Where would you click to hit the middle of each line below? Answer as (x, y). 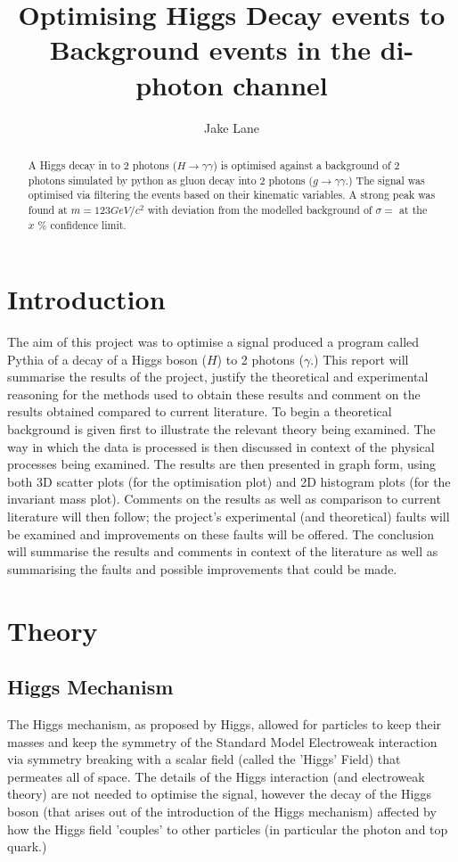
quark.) (27, 846)
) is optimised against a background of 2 (307, 164)
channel (280, 84)
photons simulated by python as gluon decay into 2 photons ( (171, 180)
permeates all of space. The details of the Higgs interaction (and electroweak (216, 776)
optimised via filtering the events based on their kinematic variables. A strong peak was (232, 195)
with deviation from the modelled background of (260, 209)
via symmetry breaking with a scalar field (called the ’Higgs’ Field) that (204, 759)
